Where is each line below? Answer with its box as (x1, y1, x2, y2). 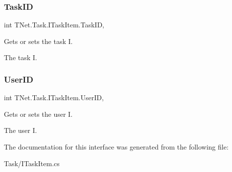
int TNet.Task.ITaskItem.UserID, (4, 92, 104, 103)
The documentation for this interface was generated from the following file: (4, 142, 229, 151)
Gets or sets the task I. (4, 36, 73, 46)
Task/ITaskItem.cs (4, 158, 60, 168)
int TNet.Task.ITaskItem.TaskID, (4, 20, 104, 30)
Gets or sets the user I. (4, 108, 73, 119)
